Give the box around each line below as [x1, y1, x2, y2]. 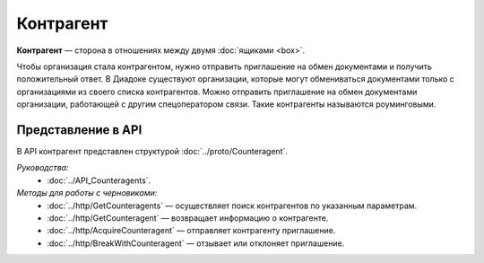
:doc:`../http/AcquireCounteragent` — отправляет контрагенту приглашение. [47, 225, 336, 236]
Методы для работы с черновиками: [16, 188, 158, 198]
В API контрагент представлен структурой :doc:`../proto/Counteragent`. [16, 146, 289, 157]
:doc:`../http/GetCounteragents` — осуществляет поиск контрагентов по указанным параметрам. [47, 200, 418, 211]
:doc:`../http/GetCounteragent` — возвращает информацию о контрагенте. [47, 212, 329, 224]
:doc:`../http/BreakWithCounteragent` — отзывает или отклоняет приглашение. [47, 238, 345, 249]
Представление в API [16, 122, 143, 137]
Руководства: [16, 162, 69, 173]
